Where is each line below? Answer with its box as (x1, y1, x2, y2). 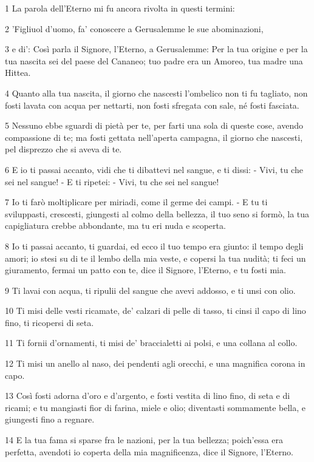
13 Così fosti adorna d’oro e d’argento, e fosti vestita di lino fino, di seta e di (5, 389, 290, 402)
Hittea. (5, 66, 31, 79)
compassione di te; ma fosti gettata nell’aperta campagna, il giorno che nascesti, (5, 131, 303, 143)
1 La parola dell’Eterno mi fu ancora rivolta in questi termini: (5, 2, 235, 14)
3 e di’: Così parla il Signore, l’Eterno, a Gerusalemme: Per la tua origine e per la (5, 42, 308, 55)
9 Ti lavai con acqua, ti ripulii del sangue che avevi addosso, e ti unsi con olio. (5, 284, 296, 296)
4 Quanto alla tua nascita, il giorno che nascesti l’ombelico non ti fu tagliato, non (5, 86, 308, 99)
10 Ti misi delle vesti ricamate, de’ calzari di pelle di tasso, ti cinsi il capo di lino (5, 304, 306, 317)
